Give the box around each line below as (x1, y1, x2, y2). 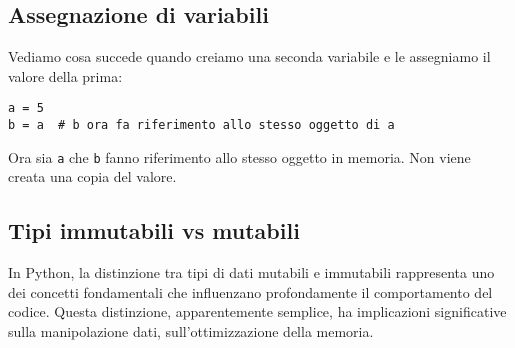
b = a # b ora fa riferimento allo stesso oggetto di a (8, 118, 395, 133)
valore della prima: (8, 65, 123, 86)
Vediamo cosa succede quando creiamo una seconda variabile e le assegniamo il (8, 46, 491, 67)
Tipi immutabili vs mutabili (8, 215, 300, 246)
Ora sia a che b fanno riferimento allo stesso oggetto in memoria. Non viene (8, 146, 471, 167)
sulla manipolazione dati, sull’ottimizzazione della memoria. (8, 320, 374, 341)
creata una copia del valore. (8, 166, 177, 187)
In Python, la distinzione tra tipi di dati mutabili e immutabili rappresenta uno (8, 262, 495, 283)
